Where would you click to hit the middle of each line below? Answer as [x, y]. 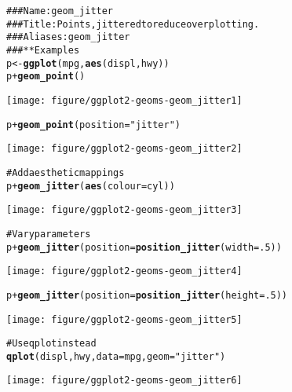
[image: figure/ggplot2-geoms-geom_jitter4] [124, 271]
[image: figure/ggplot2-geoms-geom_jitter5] [124, 319]
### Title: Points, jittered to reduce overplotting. [133, 24]
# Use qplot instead [51, 344]
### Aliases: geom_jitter [68, 37]
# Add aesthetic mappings [66, 172]
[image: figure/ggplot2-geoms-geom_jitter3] [124, 210]
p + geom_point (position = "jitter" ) [93, 125]
